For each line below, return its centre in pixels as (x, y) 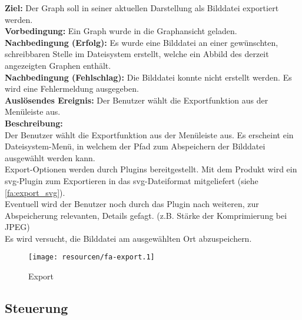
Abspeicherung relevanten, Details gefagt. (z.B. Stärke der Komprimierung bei (146, 215)
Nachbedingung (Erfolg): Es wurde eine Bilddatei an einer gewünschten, (142, 42)
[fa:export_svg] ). (35, 192)
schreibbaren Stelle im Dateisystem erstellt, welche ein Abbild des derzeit (137, 54)
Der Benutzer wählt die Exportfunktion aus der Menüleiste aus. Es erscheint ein (149, 134)
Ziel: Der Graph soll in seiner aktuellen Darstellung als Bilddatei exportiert (142, 8)
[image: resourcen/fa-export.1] (92, 257)
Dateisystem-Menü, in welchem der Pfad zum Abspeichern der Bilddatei (135, 146)
